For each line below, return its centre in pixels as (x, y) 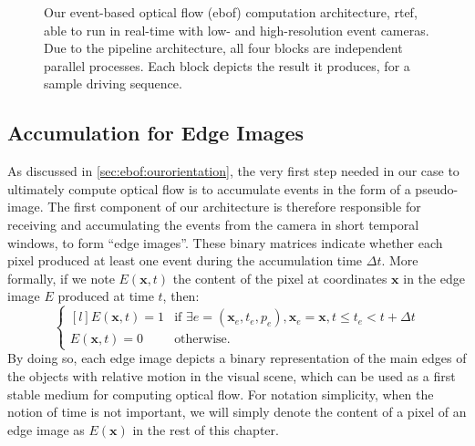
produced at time (106, 296)
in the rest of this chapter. (206, 429)
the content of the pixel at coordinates (280, 278)
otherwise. (202, 340)
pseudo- (437, 188)
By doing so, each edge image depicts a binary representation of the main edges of (237, 358)
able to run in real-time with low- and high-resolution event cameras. (237, 30)
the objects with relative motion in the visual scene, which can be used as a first (232, 376)
